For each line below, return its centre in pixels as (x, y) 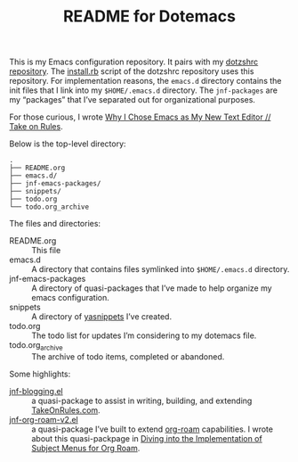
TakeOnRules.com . (66, 410)
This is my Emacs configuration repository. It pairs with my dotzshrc (134, 62)
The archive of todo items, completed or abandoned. (128, 356)
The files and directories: (55, 224)
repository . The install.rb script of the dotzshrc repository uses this (132, 71)
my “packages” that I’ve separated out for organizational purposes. (133, 100)
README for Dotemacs (149, 16)
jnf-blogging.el (36, 391)
